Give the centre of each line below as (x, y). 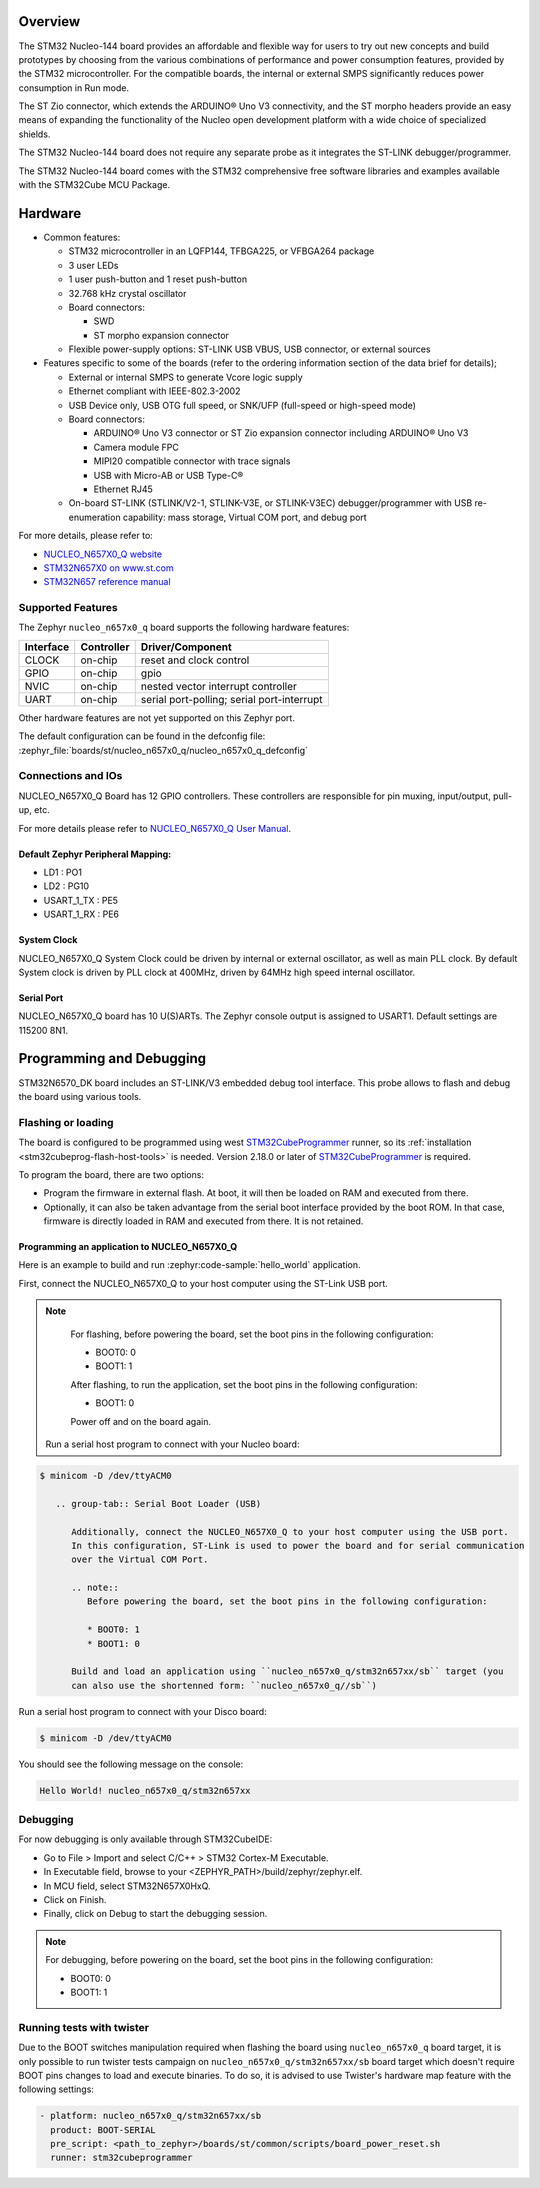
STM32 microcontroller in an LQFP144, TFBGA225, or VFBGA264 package (221, 251)
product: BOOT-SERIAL (103, 2129)
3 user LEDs (93, 265)
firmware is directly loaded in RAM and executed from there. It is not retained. (203, 1221)
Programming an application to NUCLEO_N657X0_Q (128, 1247)
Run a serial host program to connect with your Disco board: (142, 1711)
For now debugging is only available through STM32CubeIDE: (145, 1839)
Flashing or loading (66, 1122)
